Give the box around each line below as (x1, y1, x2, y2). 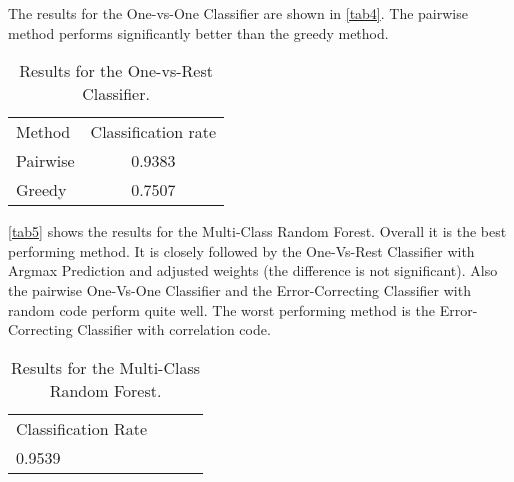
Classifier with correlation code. (77, 319, 271, 340)
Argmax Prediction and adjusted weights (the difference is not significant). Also (8, 260, 498, 281)
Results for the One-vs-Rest (19, 59, 213, 83)
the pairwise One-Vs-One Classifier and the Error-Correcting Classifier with (8, 279, 471, 300)
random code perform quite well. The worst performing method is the (8, 299, 435, 320)
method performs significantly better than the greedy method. (8, 22, 389, 43)
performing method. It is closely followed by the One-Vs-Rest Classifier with (8, 240, 475, 261)
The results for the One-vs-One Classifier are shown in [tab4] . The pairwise (8, 3, 468, 23)
